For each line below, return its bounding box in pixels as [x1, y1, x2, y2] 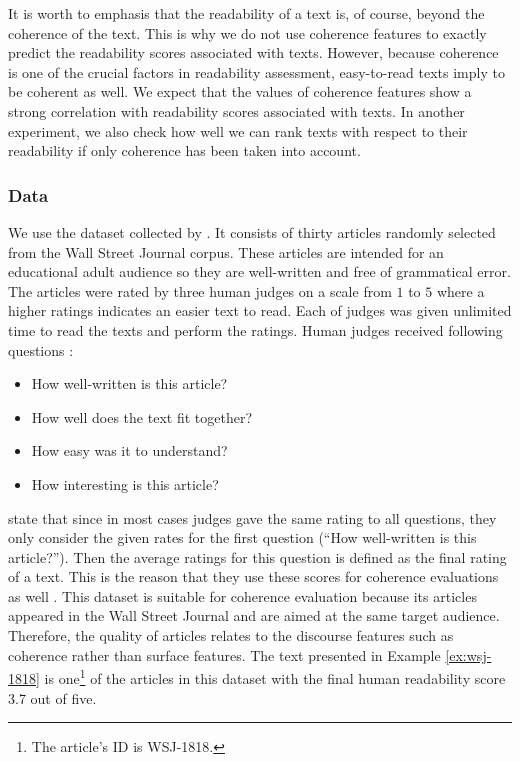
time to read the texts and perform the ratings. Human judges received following [8, 319, 503, 340]
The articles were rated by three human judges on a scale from [8, 280, 392, 301]
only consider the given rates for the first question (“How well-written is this [8, 527, 477, 548]
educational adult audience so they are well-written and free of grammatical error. [8, 261, 511, 282]
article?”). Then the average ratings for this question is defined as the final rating [8, 546, 507, 567]
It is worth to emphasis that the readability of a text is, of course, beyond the [8, 3, 485, 23]
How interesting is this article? [31, 473, 219, 494]
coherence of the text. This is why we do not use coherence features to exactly [8, 22, 487, 43]
